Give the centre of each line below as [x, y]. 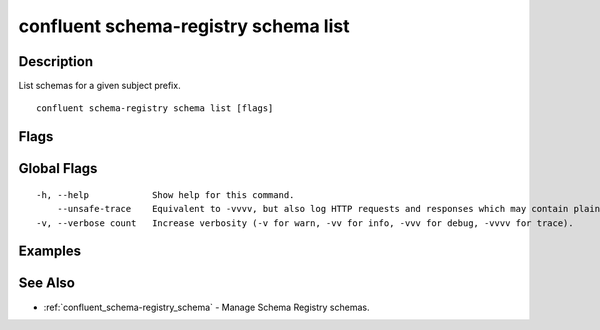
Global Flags [58, 168]
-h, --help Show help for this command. [165, 194]
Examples [50, 251]
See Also [46, 283]
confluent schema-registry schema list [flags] [155, 108]
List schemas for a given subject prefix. [99, 86]
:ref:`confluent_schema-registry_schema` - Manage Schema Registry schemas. [206, 307]
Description [56, 61]
